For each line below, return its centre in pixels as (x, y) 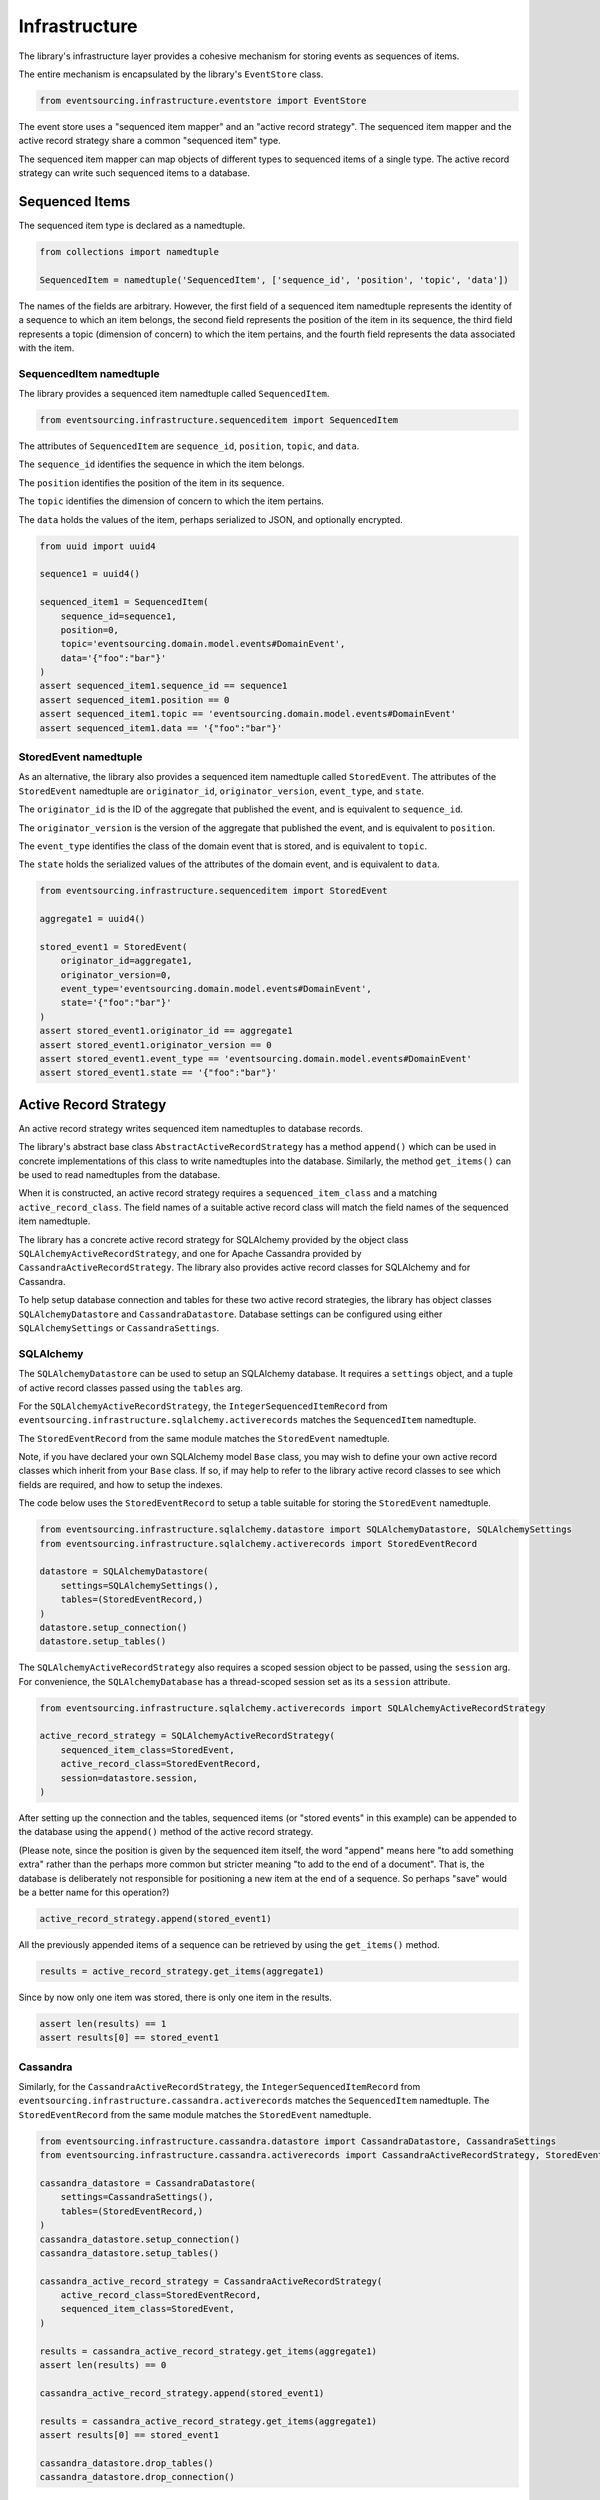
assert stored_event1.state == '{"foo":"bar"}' (158, 1073)
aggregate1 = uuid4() (92, 919)
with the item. (46, 347)
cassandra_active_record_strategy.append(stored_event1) (182, 2393)
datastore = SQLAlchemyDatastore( (124, 1571)
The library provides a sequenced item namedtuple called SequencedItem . (174, 394)
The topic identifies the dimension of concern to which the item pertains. (171, 501)
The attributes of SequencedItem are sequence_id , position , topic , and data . (189, 446)
